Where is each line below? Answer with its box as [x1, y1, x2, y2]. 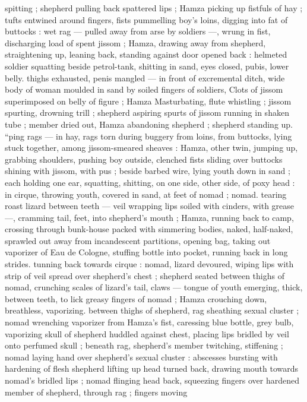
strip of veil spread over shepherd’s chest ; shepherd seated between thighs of [5, 269, 284, 281]
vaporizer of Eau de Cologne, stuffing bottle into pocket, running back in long [5, 246, 288, 258]
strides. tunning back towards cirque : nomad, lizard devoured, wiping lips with [5, 258, 294, 270]
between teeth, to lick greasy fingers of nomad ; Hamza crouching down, [5, 292, 267, 305]
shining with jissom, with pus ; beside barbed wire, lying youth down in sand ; [5, 164, 290, 177]
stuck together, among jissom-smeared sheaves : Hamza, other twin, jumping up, [5, 141, 298, 154]
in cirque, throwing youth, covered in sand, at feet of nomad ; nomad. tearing [5, 188, 287, 200]
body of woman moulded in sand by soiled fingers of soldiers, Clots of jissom [5, 83, 283, 96]
